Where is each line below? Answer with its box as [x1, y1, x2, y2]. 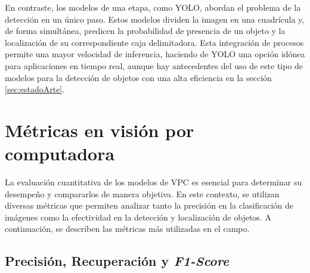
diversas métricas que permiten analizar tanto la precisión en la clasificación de [5, 199, 293, 212]
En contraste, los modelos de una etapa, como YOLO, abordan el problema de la [5, 1, 301, 13]
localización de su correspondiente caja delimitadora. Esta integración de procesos [5, 36, 304, 48]
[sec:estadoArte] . [5, 83, 65, 95]
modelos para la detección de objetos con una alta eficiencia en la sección [5, 71, 272, 83]
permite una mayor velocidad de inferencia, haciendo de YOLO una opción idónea [5, 48, 305, 60]
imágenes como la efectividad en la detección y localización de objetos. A [5, 210, 271, 223]
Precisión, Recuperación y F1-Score [5, 252, 230, 270]
